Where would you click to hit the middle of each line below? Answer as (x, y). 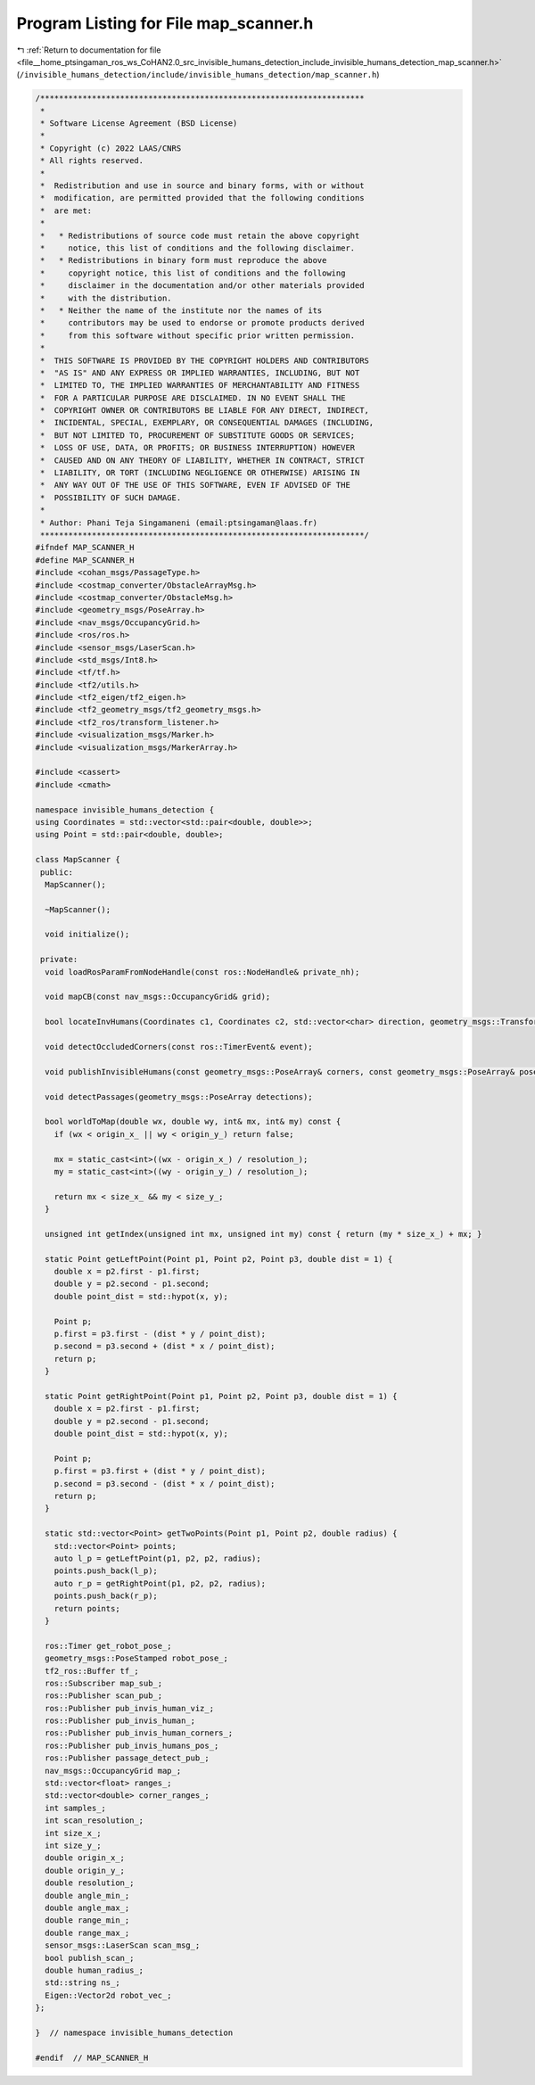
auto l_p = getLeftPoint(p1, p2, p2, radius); (158, 1559)
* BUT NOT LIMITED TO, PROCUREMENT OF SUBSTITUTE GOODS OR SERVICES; (198, 435)
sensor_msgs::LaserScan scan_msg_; (123, 1945)
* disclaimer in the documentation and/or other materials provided (202, 286)
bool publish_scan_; (90, 1958)
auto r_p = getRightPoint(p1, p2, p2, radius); (160, 1583)
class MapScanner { (78, 860)
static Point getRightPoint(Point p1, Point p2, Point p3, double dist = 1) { (221, 1396)
